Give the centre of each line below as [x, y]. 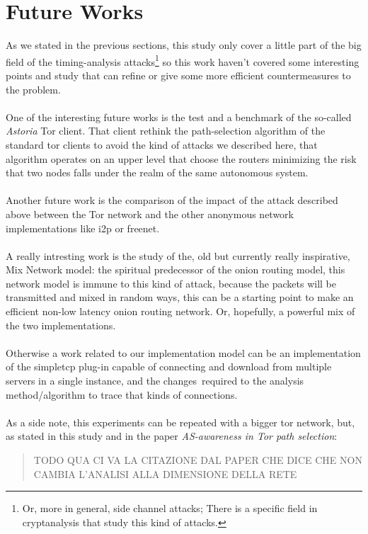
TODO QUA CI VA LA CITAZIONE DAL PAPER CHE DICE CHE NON [198, 460]
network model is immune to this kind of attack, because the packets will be [171, 283]
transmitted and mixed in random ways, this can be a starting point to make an [180, 297]
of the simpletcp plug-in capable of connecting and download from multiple [169, 367]
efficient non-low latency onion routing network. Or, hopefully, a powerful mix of [180, 311]
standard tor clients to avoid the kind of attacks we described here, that [162, 144]
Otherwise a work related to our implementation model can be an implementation [183, 352]
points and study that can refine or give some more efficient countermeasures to [178, 75]
